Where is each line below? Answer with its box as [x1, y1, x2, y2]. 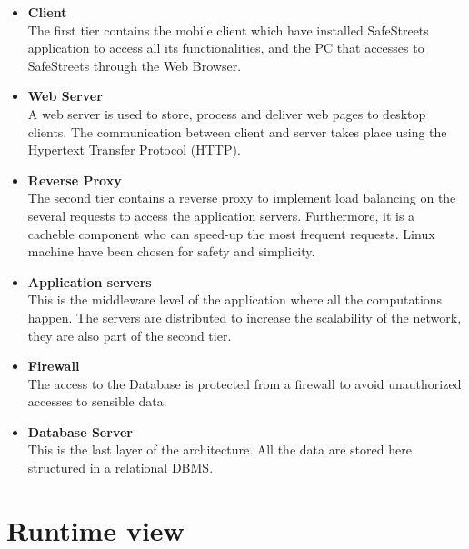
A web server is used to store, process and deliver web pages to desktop [27, 104, 426, 123]
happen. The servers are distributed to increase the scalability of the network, [27, 307, 462, 326]
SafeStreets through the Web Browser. [27, 55, 242, 75]
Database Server [27, 422, 133, 441]
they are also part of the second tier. [27, 325, 232, 344]
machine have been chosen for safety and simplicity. [27, 242, 315, 261]
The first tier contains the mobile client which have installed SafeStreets [27, 20, 429, 39]
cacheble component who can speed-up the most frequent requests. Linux [27, 224, 435, 243]
